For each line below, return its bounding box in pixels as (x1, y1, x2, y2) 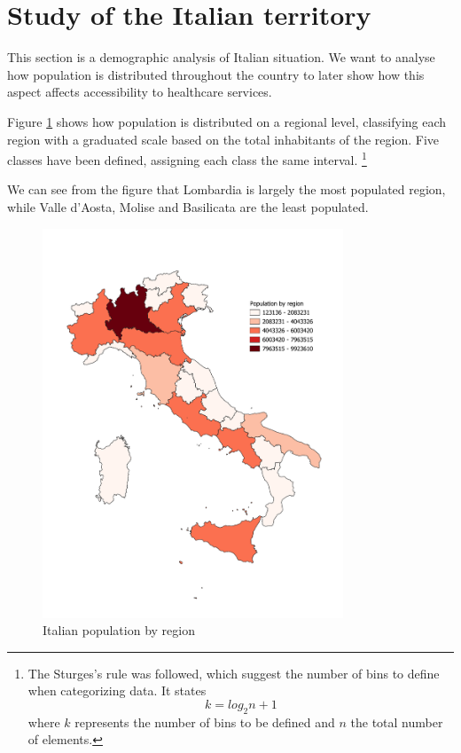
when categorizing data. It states (27, 681, 207, 700)
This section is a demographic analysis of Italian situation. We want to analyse (7, 48, 435, 67)
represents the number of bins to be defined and (74, 712, 335, 731)
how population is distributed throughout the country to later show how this (7, 65, 425, 83)
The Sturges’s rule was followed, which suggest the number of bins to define (27, 663, 440, 682)
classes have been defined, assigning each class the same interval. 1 (7, 148, 367, 169)
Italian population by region (43, 621, 195, 639)
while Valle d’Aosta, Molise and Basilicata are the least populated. (7, 197, 369, 216)
